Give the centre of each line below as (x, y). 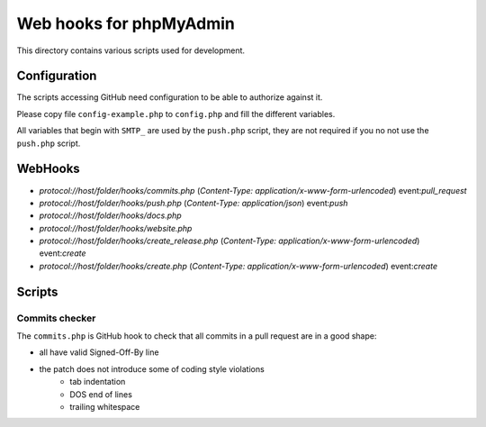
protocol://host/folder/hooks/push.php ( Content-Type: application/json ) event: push (193, 203)
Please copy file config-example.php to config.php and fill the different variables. (176, 114)
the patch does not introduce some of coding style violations (152, 368)
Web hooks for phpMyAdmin (126, 23)
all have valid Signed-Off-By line (99, 352)
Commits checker (56, 318)
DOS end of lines (101, 394)
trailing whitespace (105, 406)
